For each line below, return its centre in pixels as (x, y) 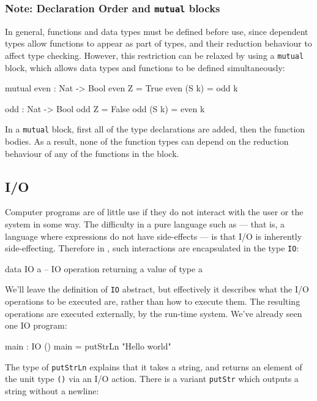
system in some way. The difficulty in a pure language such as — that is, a (145, 224)
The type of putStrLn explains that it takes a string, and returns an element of (154, 366)
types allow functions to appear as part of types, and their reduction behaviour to (158, 43)
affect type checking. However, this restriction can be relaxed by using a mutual (155, 55)
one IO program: (36, 325)
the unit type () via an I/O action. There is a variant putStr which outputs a (152, 379)
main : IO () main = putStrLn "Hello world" (88, 346)
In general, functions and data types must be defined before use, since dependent (157, 31)
